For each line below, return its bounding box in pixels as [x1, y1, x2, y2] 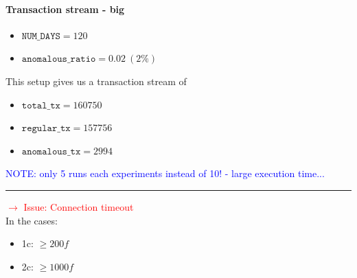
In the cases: [5, 213, 58, 227]
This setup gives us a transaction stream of [5, 73, 187, 88]
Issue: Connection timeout [23, 199, 134, 213]
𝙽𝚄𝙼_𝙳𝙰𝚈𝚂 [21, 31, 60, 41]
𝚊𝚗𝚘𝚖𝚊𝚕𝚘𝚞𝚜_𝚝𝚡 [21, 146, 81, 157]
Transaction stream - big [5, 1, 125, 16]
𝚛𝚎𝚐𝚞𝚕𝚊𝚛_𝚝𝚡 [21, 124, 71, 134]
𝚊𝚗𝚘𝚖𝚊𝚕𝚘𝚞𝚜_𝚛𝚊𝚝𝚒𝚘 [21, 54, 96, 65]
